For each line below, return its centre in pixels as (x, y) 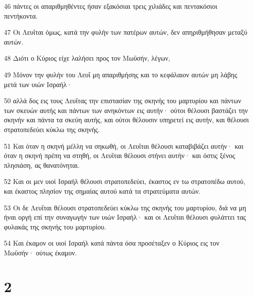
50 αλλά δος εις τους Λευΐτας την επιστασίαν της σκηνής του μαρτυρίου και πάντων (123, 101)
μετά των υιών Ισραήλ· (38, 84)
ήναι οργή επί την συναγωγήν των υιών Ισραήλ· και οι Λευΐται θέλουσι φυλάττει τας (125, 217)
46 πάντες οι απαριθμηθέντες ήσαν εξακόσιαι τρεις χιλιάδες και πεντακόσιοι (111, 6)
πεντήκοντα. (21, 15)
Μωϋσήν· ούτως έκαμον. (40, 252)
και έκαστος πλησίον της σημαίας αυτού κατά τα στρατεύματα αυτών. (102, 191)
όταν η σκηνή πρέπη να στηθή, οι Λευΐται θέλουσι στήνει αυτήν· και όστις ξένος (120, 155)
